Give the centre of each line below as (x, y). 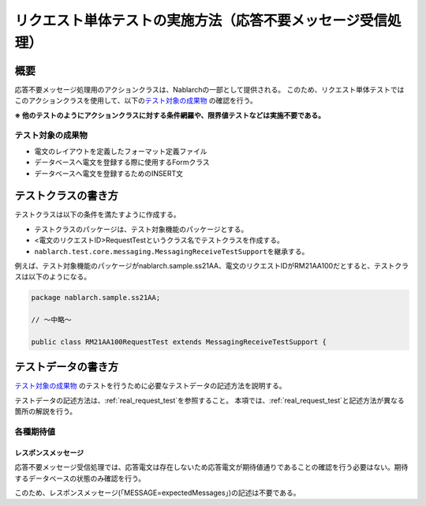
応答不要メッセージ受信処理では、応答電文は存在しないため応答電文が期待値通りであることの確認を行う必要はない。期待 (211, 467)
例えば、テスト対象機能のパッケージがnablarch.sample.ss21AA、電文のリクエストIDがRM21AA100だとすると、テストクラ (212, 266)
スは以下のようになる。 (52, 277)
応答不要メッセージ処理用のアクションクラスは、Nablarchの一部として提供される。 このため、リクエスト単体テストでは (209, 89)
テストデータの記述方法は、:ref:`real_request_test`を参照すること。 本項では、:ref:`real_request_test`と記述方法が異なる (210, 400)
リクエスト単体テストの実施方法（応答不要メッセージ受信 (201, 21)
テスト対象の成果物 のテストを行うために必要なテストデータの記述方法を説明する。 (150, 386)
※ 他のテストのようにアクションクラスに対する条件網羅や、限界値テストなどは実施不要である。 (170, 115)
